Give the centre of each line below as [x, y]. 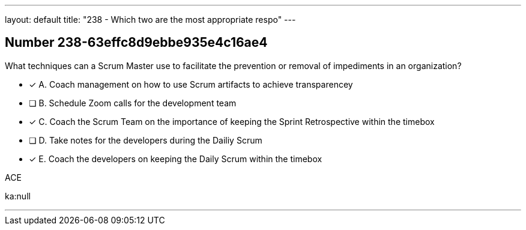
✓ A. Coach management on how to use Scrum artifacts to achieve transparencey [191, 84]
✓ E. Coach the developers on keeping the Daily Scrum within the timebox [176, 159]
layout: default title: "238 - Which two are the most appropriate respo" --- [150, 20]
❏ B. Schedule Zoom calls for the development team [133, 103]
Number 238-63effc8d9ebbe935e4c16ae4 [136, 43]
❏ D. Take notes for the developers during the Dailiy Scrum [146, 140]
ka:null [18, 196]
